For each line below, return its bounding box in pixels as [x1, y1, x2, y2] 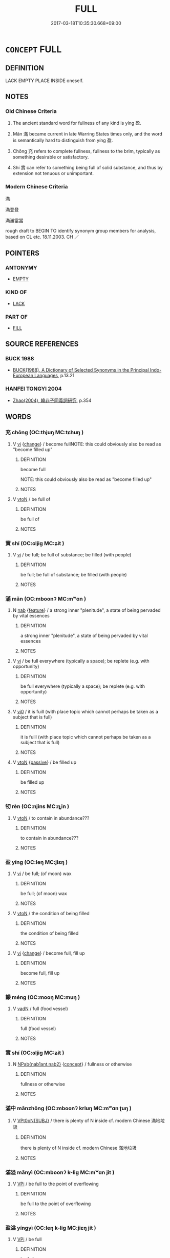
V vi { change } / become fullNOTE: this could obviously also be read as [12, 441, 161, 447]
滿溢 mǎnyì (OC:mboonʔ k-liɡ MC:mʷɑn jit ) [5, 1169, 115, 1176]
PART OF [5, 313, 28, 320]
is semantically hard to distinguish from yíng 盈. [12, 137, 113, 144]
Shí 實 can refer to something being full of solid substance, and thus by [12, 165, 163, 171]
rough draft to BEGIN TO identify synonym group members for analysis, [5, 227, 156, 234]
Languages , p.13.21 [34, 372, 75, 378]
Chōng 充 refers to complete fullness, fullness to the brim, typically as [12, 148, 160, 154]
